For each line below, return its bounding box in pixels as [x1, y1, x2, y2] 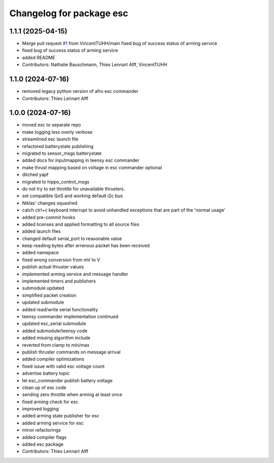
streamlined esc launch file [22, 136, 79, 142]
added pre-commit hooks [22, 214, 76, 220]
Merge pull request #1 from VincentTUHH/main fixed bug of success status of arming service [22, 41, 218, 47]
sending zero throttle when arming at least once [22, 391, 123, 398]
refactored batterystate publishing [22, 143, 94, 149]
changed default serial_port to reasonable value [22, 235, 122, 241]
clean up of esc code [22, 384, 66, 390]
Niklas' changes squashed [22, 200, 78, 206]
